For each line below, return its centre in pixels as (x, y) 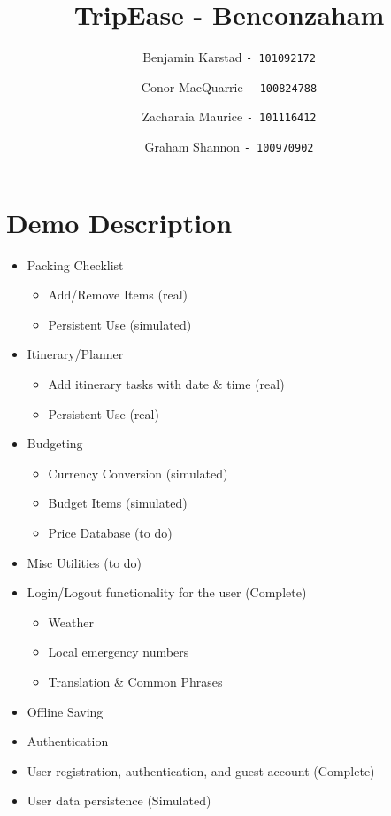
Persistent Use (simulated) (120, 324)
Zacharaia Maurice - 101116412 (229, 117)
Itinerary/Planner (75, 354)
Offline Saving (65, 711)
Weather (71, 622)
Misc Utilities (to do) (84, 562)
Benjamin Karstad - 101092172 (229, 57)
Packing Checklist (75, 264)
